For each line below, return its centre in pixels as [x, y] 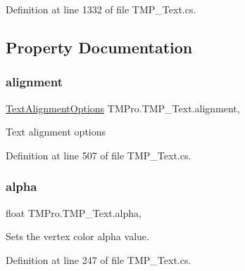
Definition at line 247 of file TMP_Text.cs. [99, 259]
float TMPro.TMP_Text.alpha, [74, 212]
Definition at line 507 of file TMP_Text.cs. [99, 155]
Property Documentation [99, 47]
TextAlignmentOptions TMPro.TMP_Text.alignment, [123, 108]
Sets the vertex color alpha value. [77, 236]
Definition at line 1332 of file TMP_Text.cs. [101, 9]
